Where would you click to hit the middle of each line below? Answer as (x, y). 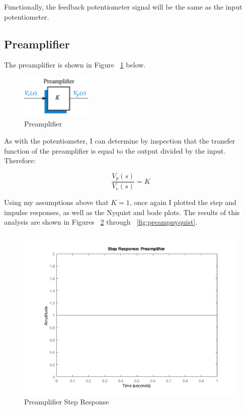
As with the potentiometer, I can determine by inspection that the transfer (120, 140)
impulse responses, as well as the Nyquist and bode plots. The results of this (122, 212)
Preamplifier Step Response (67, 401)
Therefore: (20, 160)
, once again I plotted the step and (183, 202)
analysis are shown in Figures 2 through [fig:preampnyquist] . (101, 222)
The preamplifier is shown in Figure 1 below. (75, 65)
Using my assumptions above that (56, 202)
